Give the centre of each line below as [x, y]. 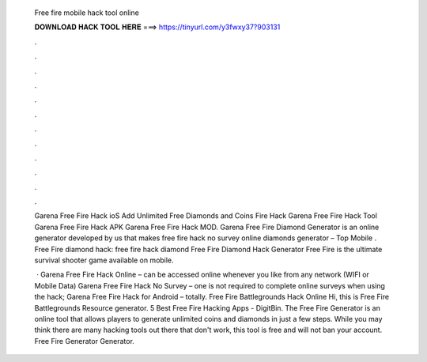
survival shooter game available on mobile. [104, 260]
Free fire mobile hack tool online [87, 13]
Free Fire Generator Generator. [84, 341]
